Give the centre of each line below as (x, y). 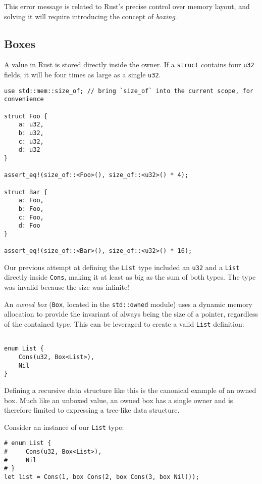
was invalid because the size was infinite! (67, 287)
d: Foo (29, 226)
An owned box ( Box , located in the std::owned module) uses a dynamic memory (128, 304)
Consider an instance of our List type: (64, 427)
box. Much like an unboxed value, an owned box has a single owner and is (119, 400)
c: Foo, (31, 217)
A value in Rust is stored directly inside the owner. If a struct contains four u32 (129, 64)
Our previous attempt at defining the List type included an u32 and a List (122, 267)
